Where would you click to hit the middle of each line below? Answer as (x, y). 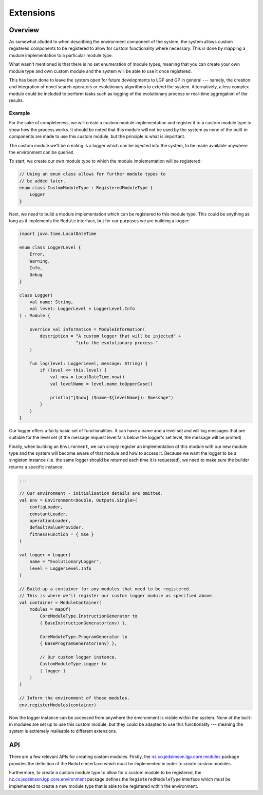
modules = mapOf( (50, 610)
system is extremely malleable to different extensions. (63, 731)
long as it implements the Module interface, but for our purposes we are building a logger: (99, 221)
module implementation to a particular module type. (61, 55)
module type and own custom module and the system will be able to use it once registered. (100, 71)
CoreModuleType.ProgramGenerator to (84, 637)
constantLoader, (49, 514)
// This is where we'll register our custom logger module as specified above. (117, 596)
